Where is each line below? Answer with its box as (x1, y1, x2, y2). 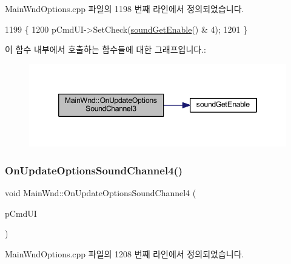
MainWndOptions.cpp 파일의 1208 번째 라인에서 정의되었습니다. (5, 247, 244, 260)
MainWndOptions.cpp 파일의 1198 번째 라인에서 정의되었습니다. (5, 2, 244, 15)
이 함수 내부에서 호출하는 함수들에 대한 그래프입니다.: (5, 43, 206, 56)
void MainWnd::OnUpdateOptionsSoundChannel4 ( (5, 186, 196, 199)
